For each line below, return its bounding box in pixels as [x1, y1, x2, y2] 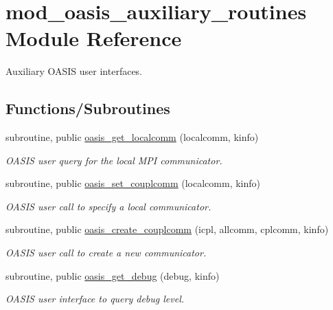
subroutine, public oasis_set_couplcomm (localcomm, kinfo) [5, 176, 260, 190]
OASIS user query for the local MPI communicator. [5, 153, 222, 167]
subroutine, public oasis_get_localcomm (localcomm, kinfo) [5, 130, 259, 144]
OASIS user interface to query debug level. [5, 291, 185, 306]
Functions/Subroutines [5, 98, 170, 119]
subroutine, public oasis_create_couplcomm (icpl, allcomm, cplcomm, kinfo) [5, 222, 329, 236]
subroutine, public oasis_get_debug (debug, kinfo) [5, 268, 220, 283]
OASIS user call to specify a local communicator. [5, 199, 211, 213]
